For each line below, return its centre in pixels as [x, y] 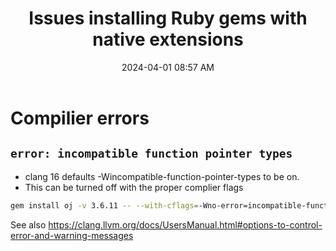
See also [28, 224]
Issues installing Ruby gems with [168, 18]
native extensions [168, 39]
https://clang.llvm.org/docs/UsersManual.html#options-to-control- [185, 224]
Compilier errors [80, 118]
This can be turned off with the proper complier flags [134, 187]
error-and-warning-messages [72, 235]
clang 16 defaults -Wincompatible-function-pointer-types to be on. [162, 176]
